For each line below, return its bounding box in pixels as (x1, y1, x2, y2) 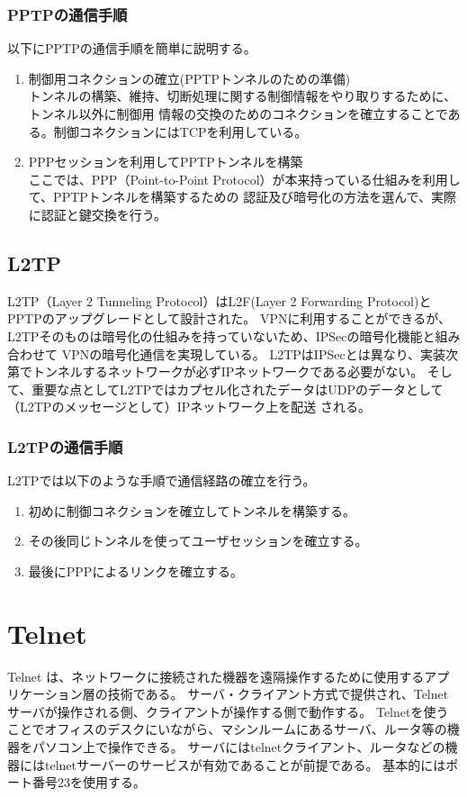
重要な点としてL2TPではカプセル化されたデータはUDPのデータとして (31, 379, 444, 398)
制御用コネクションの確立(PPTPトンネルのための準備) (28, 68, 351, 87)
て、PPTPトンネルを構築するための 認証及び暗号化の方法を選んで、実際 (28, 187, 456, 206)
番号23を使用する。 (31, 773, 146, 792)
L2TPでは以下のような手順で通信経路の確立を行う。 (7, 471, 316, 490)
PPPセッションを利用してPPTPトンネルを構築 (28, 152, 303, 171)
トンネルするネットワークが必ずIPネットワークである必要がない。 (31, 362, 424, 381)
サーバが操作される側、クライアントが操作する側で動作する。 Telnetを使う (7, 702, 449, 720)
